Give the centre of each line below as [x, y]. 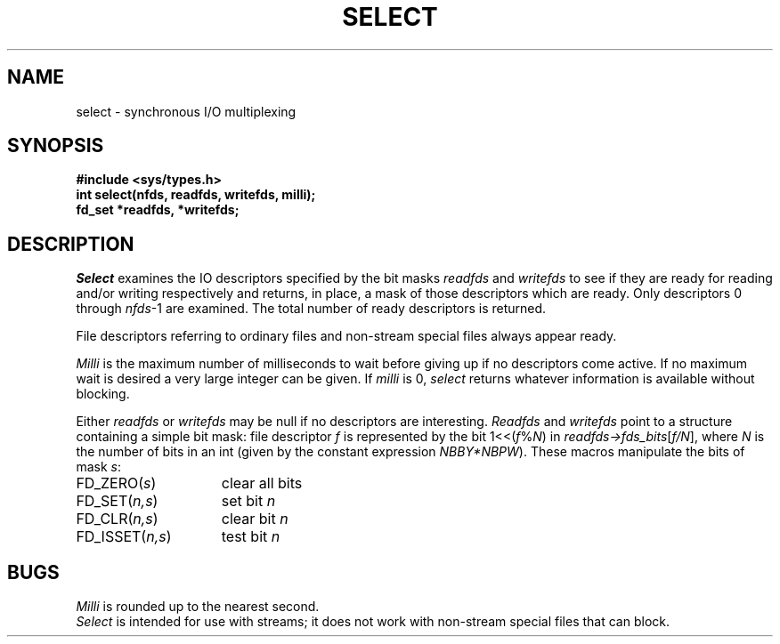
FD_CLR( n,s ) [117, 519]
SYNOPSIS [56, 146]
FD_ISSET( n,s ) [124, 537]
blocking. [103, 394]
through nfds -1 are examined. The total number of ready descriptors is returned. [311, 309]
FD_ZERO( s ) [116, 483]
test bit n [251, 537]
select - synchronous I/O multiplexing [186, 111]
